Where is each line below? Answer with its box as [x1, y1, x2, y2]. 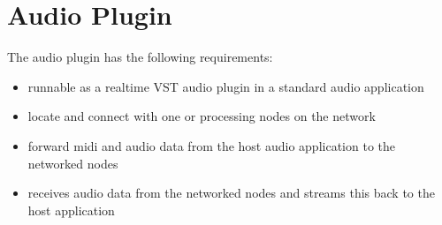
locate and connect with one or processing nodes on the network [27, 107, 376, 125]
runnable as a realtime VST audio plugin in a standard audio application [27, 77, 424, 95]
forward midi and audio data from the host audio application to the [27, 136, 395, 154]
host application [27, 200, 115, 219]
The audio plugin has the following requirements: [7, 48, 273, 66]
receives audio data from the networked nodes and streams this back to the [27, 184, 435, 202]
